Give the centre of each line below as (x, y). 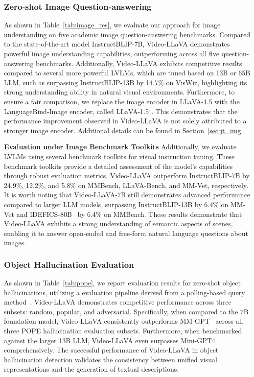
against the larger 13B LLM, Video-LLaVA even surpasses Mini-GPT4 (110, 340)
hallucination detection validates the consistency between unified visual (111, 359)
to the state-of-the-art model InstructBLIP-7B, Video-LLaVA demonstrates (117, 44)
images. (15, 243)
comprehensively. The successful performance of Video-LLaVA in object (111, 350)
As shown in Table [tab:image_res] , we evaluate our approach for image (112, 25)
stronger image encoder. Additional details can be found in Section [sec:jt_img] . (125, 130)
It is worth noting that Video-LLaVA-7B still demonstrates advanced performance (127, 195)
